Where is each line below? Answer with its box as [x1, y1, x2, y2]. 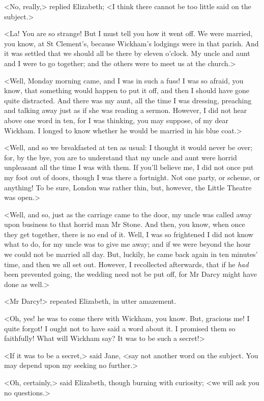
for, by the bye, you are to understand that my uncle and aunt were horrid [4, 152, 237, 162]
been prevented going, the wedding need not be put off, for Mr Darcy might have [4, 269, 257, 279]
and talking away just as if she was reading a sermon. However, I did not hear [4, 105, 247, 116]
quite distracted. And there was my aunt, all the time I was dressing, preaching [4, 95, 252, 105]
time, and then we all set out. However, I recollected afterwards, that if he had [4, 259, 249, 269]
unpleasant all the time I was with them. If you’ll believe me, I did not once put [4, 162, 254, 173]
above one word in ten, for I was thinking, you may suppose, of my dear [4, 114, 228, 125]
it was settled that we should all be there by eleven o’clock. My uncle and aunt [4, 48, 250, 59]
